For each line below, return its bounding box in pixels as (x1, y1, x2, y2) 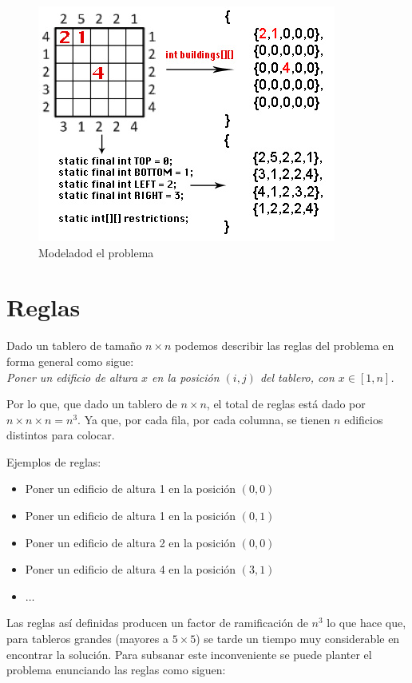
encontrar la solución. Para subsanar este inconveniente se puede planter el (6, 645, 372, 662)
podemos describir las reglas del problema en (175, 337, 394, 354)
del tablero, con (259, 368, 335, 385)
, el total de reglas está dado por (206, 395, 366, 412)
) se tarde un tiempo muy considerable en (196, 630, 400, 647)
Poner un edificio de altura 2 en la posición (25, 534, 236, 550)
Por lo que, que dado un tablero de (6, 395, 177, 412)
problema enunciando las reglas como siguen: (6, 661, 226, 678)
